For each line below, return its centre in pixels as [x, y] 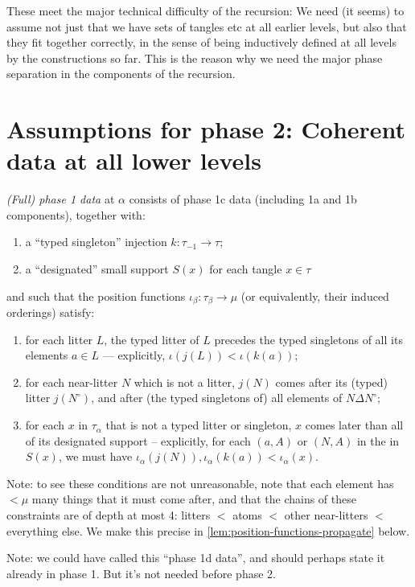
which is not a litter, [184, 382]
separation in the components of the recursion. [121, 74]
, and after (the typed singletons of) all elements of [217, 398]
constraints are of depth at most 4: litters [109, 515]
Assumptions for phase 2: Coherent [206, 129]
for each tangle [246, 269]
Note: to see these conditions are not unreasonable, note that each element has [200, 483]
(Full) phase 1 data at [61, 199]
